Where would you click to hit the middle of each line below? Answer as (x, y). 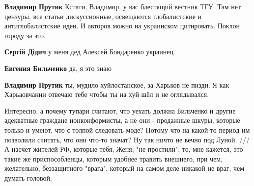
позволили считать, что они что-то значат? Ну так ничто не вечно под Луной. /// (127, 139)
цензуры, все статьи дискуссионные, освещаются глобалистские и (103, 16)
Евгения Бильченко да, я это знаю (58, 68)
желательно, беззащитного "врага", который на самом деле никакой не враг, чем (125, 168)
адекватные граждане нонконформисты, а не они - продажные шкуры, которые (122, 120)
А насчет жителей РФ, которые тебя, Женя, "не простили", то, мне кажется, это (124, 149)
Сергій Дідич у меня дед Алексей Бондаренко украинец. (90, 52)
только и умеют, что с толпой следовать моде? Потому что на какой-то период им (127, 129)
